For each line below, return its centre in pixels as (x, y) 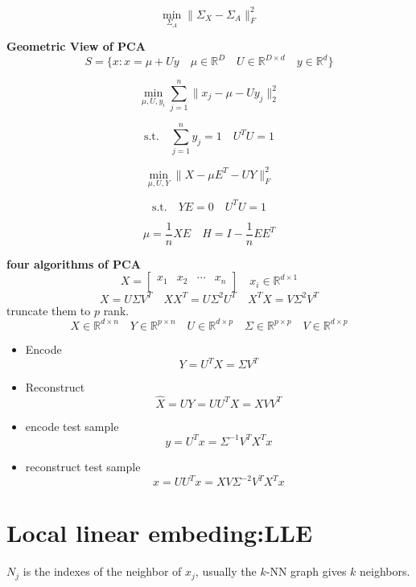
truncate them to (49, 310)
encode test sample (72, 426)
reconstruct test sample (83, 466)
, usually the (226, 571)
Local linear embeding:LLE (160, 533)
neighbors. (385, 571)
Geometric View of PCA (76, 46)
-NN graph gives (306, 571)
